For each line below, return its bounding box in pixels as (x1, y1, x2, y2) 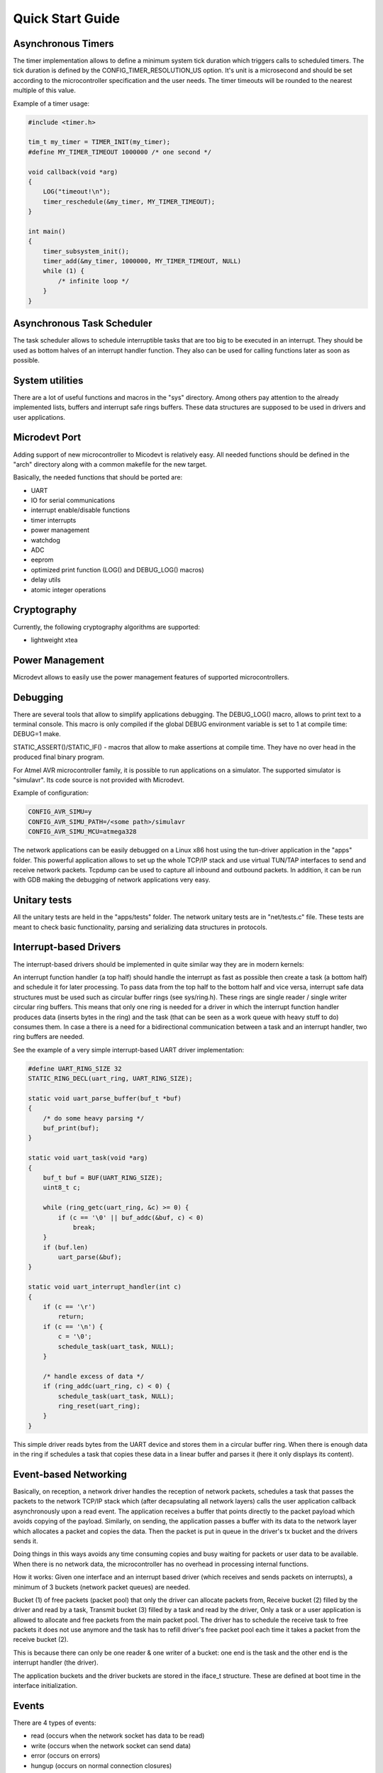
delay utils (30, 575, 61, 584)
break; (72, 1223, 96, 1231)
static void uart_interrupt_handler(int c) (28, 1283, 182, 1291)
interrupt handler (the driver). (13, 1658, 99, 1667)
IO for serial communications (30, 496, 116, 505)
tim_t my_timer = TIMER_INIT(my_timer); (28, 138, 170, 146)
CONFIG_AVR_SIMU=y (28, 808, 92, 816)
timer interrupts (30, 516, 77, 524)
